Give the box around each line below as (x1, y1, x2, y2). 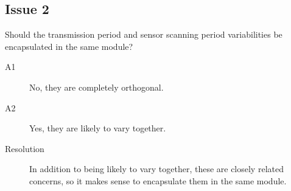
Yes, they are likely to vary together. (29, 122, 166, 134)
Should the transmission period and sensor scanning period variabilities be (5, 28, 282, 41)
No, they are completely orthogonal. (29, 80, 164, 93)
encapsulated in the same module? (5, 40, 133, 52)
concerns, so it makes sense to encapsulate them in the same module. (29, 174, 287, 187)
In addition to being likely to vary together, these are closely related (29, 162, 284, 175)
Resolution (5, 142, 44, 155)
